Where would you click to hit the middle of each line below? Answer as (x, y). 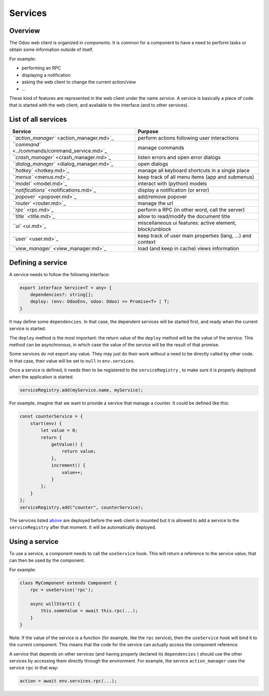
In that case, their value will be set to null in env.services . (72, 361)
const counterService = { (51, 416)
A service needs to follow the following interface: (60, 274)
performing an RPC (41, 68)
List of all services (38, 119)
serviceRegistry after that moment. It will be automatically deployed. (83, 527)
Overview (25, 31)
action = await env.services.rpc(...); (68, 681)
